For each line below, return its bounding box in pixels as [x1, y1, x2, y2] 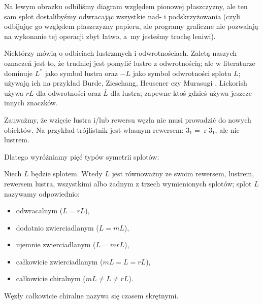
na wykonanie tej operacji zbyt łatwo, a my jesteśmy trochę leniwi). [4, 30, 216, 41]
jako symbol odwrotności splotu [133, 67, 232, 78]
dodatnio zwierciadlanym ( [16, 222, 99, 233]
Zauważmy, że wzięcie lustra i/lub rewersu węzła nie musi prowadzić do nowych [4, 114, 251, 125]
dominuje [4, 67, 33, 78]
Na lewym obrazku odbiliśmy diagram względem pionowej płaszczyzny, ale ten [4, 1, 248, 11]
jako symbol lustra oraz [45, 67, 118, 78]
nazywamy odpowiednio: [4, 188, 80, 199]
